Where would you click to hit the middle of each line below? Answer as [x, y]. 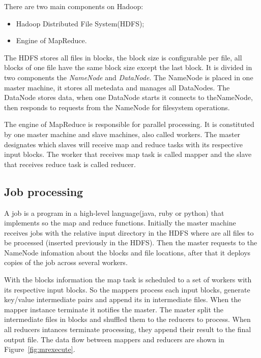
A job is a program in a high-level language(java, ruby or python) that [114, 213]
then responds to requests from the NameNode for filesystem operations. [117, 107]
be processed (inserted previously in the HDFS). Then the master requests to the [131, 242]
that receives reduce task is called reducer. [70, 164]
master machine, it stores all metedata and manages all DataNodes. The [117, 87]
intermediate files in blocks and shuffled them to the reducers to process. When [127, 319]
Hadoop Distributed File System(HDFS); [80, 23]
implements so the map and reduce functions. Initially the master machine [120, 223]
